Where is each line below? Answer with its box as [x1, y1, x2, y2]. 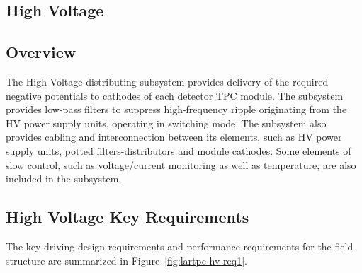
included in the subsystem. [6, 171, 122, 186]
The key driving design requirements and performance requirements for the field [6, 238, 353, 253]
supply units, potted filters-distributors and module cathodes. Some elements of [6, 143, 351, 158]
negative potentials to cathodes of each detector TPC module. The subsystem [6, 88, 344, 103]
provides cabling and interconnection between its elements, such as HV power [6, 129, 342, 144]
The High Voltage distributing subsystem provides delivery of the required [6, 74, 329, 88]
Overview [6, 41, 77, 63]
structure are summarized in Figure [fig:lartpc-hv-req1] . [6, 252, 247, 267]
